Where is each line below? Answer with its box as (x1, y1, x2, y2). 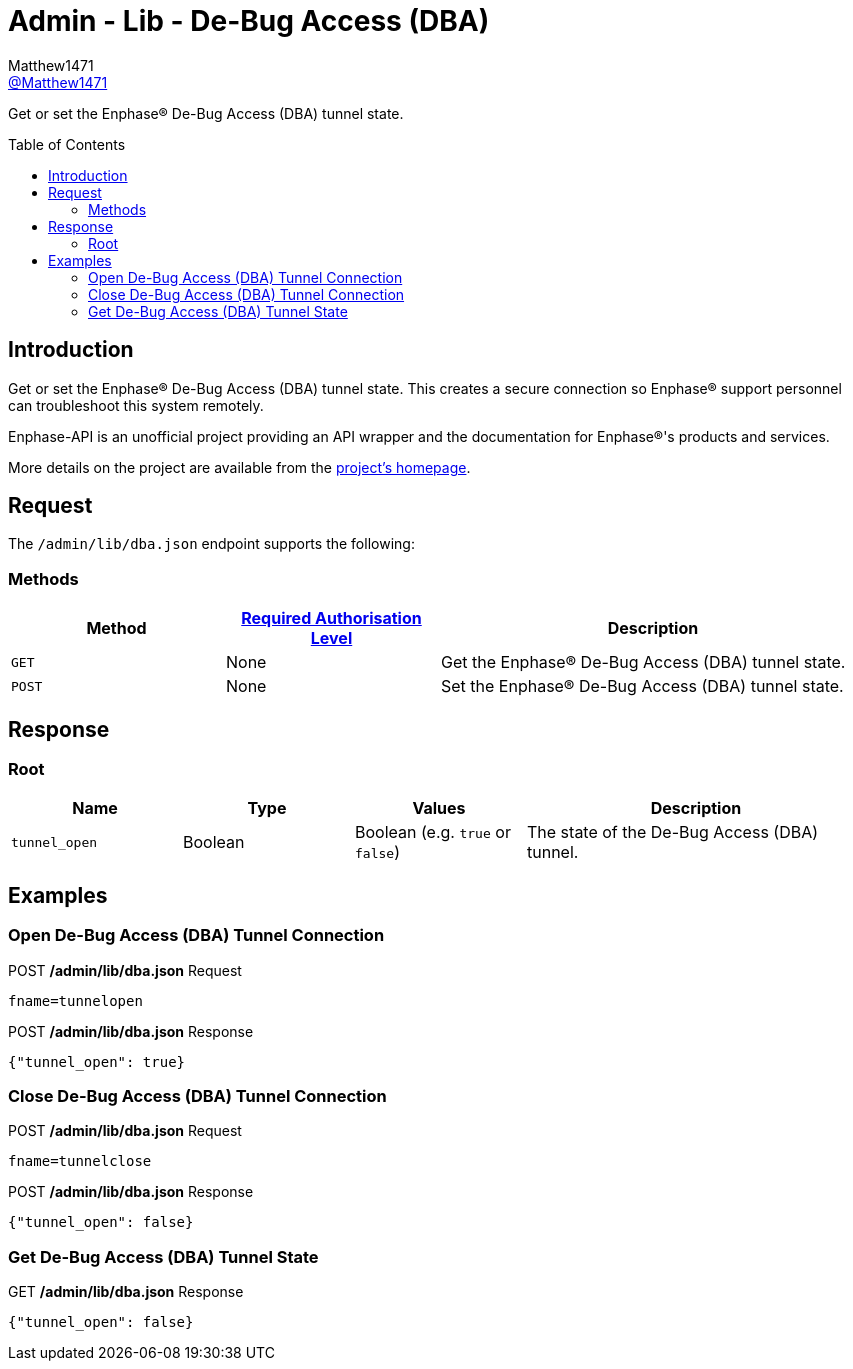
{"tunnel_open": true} (8, 1053, 186, 1070)
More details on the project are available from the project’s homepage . (8, 458, 471, 476)
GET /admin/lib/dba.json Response (8, 1283, 244, 1301)
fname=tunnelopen (8, 992, 143, 1009)
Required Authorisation (241, 608, 422, 629)
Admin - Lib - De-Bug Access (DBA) (8, 4, 490, 38)
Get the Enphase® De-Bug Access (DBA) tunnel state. (441, 652, 846, 673)
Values (412, 798, 466, 819)
